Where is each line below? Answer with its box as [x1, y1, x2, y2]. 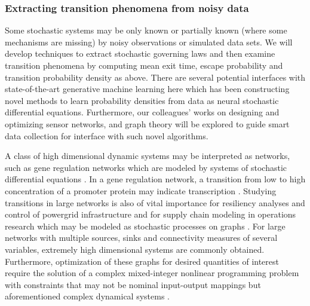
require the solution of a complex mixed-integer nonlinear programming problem [5, 267, 299, 279]
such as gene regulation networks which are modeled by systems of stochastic [5, 161, 287, 173]
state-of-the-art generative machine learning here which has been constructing [5, 82, 290, 95]
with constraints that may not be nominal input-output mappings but [5, 278, 261, 290]
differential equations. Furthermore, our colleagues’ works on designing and [5, 106, 280, 118]
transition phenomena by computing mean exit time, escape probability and [5, 59, 283, 71]
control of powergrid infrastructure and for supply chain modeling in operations [5, 208, 296, 221]
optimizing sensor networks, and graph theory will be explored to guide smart [5, 117, 290, 130]
